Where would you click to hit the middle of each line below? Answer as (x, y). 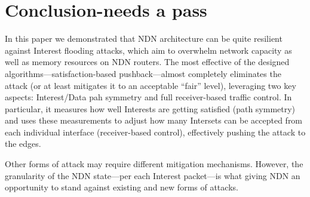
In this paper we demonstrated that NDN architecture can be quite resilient (144, 39)
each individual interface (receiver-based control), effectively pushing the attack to (155, 132)
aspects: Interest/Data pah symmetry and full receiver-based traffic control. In (148, 97)
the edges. (23, 144)
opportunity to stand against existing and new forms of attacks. (122, 187)
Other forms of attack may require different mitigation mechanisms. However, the (154, 164)
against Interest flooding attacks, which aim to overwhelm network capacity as (148, 50)
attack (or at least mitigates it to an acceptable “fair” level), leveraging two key (151, 85)
